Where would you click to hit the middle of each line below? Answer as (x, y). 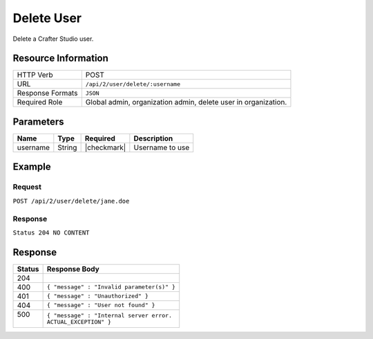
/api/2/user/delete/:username (133, 84)
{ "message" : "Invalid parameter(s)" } (111, 287)
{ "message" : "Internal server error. (109, 315)
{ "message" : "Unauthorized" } (97, 296)
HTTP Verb (35, 75)
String (67, 147)
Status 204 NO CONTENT (51, 232)
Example (32, 167)
